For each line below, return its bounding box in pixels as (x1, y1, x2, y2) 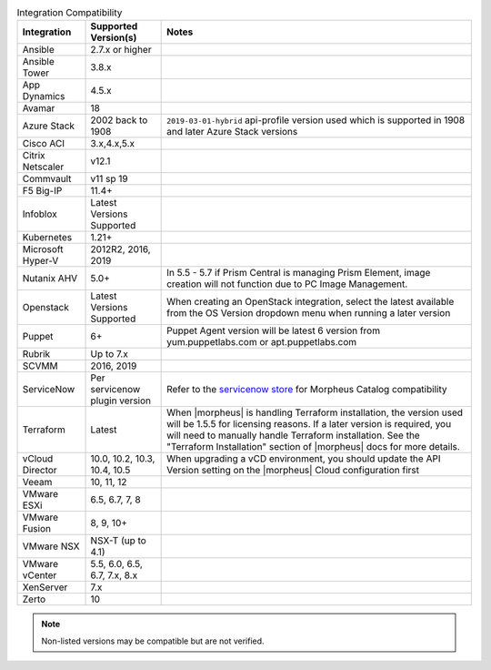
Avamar (22, 102, 55, 115)
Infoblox (22, 208, 58, 220)
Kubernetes (22, 231, 73, 244)
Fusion (22, 523, 52, 535)
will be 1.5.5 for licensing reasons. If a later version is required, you (166, 418, 452, 431)
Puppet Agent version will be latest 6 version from (166, 324, 381, 337)
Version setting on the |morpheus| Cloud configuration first (166, 464, 420, 477)
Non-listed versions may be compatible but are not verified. (41, 635, 265, 646)
